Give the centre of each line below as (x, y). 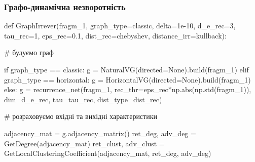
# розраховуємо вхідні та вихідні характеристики (81, 116)
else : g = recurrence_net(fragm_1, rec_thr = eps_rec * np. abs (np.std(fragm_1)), (128, 89)
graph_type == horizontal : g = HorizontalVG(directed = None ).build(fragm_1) (128, 79)
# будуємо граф (29, 52)
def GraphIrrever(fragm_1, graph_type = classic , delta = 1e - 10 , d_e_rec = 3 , (120, 26)
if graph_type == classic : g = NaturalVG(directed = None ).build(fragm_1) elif (126, 69)
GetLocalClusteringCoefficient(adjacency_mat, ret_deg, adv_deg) (108, 153)
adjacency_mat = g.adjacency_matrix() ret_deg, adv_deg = (100, 133)
